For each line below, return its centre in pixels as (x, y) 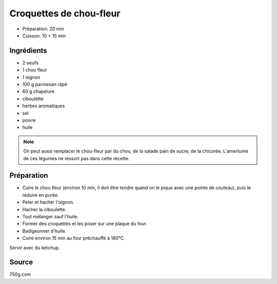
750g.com (20, 274)
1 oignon (31, 77)
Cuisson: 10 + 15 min (44, 35)
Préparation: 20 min (43, 29)
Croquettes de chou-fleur (65, 13)
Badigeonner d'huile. (44, 231)
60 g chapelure (38, 91)
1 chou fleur (35, 70)
